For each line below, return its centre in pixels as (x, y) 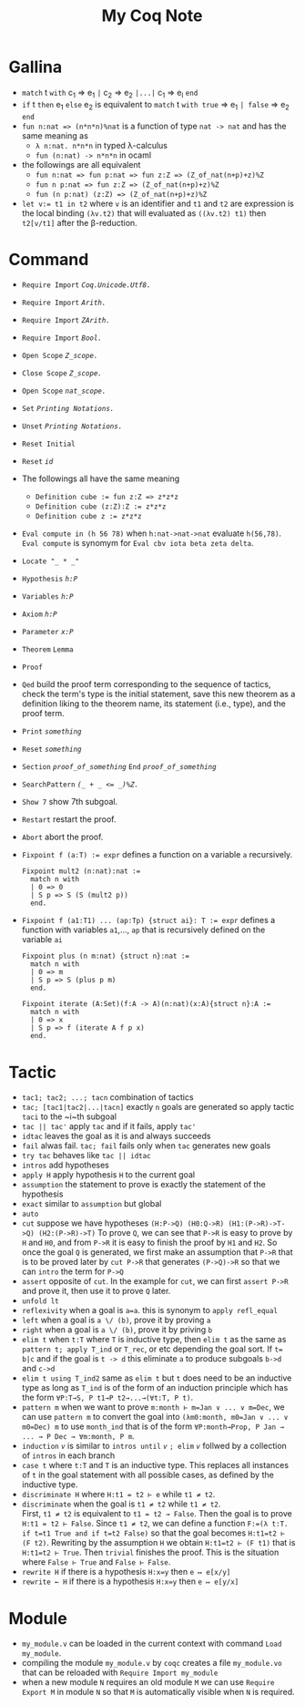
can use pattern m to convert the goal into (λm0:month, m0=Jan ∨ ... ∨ (155, 1417)
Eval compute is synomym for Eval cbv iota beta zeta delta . (137, 543)
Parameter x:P (47, 632)
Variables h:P (47, 597)
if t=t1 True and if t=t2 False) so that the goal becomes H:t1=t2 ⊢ (153, 1533)
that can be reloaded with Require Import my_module (120, 1672)
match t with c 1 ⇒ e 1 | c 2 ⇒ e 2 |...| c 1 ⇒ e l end (110, 93)
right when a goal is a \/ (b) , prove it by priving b (117, 1330)
